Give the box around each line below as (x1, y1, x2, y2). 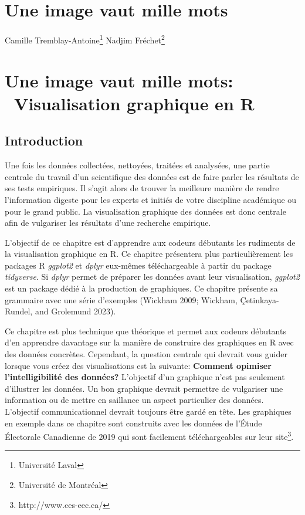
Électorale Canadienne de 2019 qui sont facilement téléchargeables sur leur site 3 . (5, 429, 294, 442)
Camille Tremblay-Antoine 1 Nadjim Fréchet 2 (5, 32, 165, 46)
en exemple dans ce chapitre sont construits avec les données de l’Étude (5, 416, 262, 429)
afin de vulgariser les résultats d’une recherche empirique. (5, 216, 211, 229)
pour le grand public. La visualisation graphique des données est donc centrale (5, 205, 286, 217)
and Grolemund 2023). (35, 305, 116, 317)
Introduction (5, 131, 83, 150)
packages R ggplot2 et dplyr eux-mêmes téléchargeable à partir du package (5, 259, 272, 271)
